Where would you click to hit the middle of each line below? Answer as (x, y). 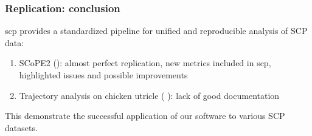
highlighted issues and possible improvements (103, 75)
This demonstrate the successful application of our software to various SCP (145, 116)
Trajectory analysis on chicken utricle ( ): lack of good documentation (149, 95)
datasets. (21, 127)
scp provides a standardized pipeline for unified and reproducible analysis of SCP (156, 31)
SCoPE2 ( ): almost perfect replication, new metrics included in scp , (145, 63)
